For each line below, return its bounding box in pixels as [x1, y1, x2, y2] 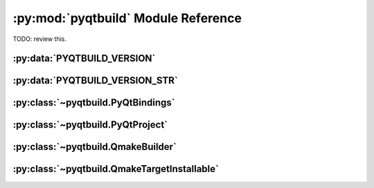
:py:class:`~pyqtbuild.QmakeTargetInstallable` [12, 163, 220, 175]
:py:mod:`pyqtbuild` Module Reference [12, 10, 242, 26]
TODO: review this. [12, 35, 67, 43]
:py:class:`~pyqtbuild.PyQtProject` [12, 119, 168, 131]
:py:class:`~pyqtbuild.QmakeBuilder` [12, 141, 177, 153]
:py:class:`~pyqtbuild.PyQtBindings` [12, 97, 175, 109]
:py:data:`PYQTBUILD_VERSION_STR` [12, 75, 178, 87]
